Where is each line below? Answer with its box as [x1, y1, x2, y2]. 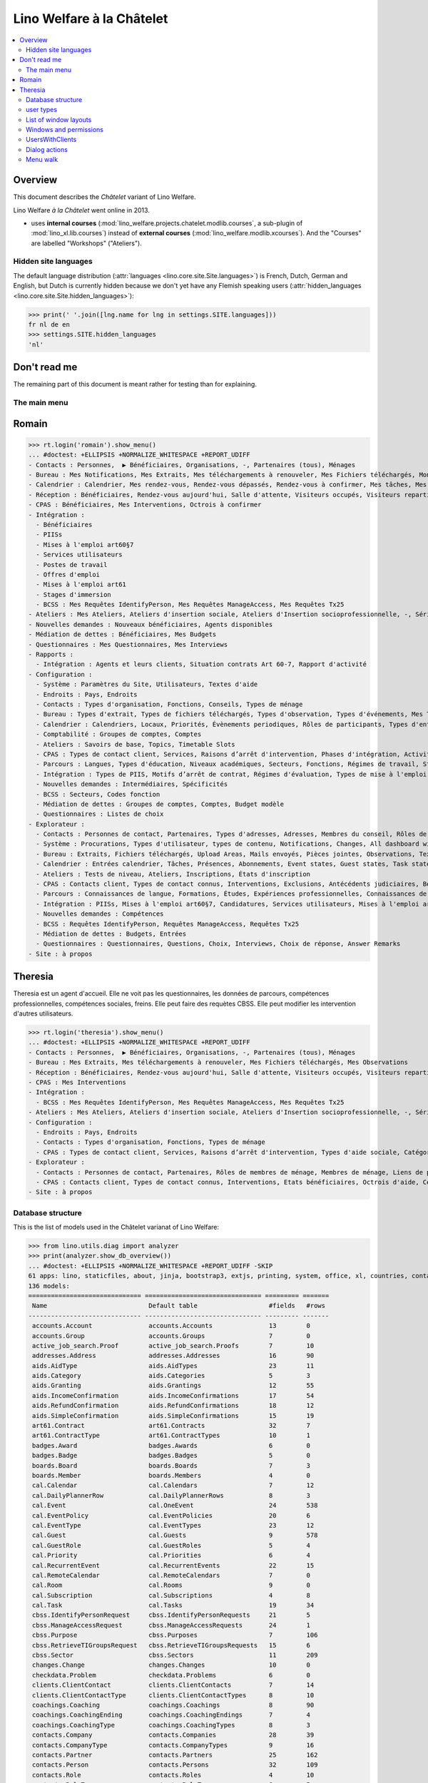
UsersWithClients [26, 136, 77, 144]
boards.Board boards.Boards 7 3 [32, 1461, 310, 1469]
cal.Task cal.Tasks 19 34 [32, 1601, 315, 1610]
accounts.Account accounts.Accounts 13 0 [32, 1322, 310, 1330]
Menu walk [26, 155, 58, 164]
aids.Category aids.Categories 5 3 [32, 1371, 310, 1380]
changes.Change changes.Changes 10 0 [32, 1661, 310, 1669]
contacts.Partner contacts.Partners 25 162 [32, 1751, 318, 1759]
